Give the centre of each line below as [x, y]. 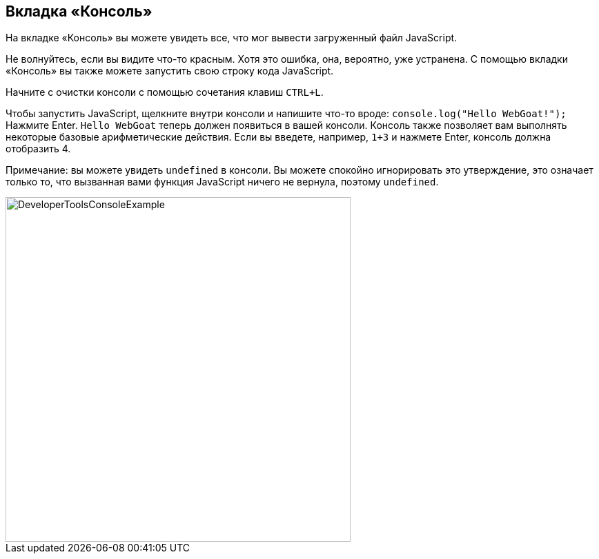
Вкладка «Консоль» [79, 11]
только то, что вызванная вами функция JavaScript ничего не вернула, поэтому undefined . [222, 182]
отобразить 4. [38, 149]
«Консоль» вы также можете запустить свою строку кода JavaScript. [170, 71]
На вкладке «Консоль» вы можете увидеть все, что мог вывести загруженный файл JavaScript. [232, 38]
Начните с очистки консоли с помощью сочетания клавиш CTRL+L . [165, 92]
